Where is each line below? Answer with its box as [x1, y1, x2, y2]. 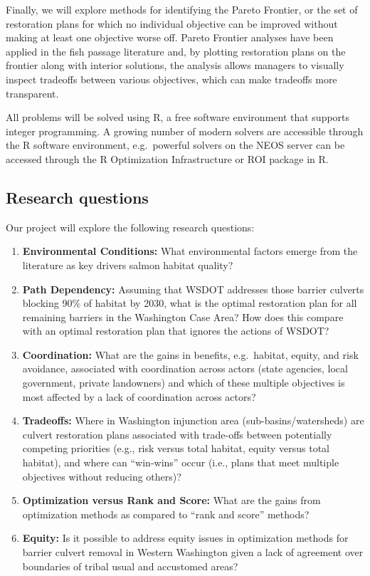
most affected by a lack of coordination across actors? [22, 389, 256, 404]
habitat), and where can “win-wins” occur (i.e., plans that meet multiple [22, 455, 339, 470]
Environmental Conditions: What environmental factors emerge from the [22, 244, 358, 258]
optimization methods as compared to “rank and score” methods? [22, 506, 310, 521]
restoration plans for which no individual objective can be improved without [6, 16, 338, 31]
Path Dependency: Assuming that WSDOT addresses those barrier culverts [22, 281, 364, 296]
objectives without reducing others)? [22, 468, 181, 483]
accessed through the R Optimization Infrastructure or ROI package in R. [6, 151, 329, 166]
